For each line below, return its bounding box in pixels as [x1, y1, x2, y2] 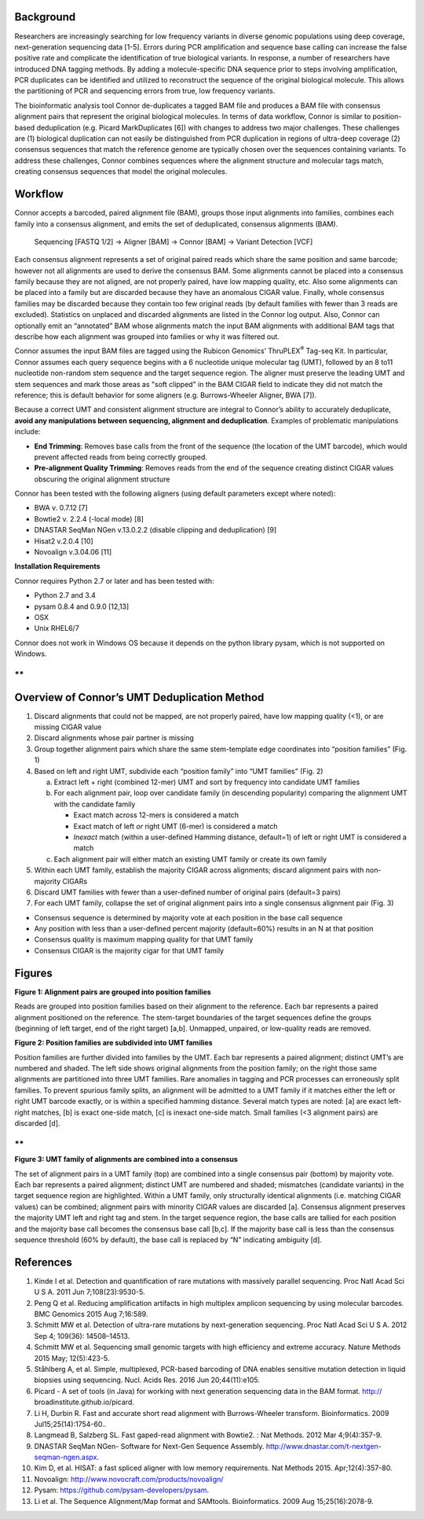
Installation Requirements [14, 562, 101, 571]
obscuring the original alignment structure [34, 474, 170, 484]
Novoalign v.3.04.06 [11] [34, 548, 112, 557]
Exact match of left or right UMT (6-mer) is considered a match [73, 821, 278, 831]
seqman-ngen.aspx [34, 1452, 97, 1462]
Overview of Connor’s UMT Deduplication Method [14, 691, 265, 704]
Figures [14, 966, 53, 979]
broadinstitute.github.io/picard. [34, 1397, 135, 1407]
